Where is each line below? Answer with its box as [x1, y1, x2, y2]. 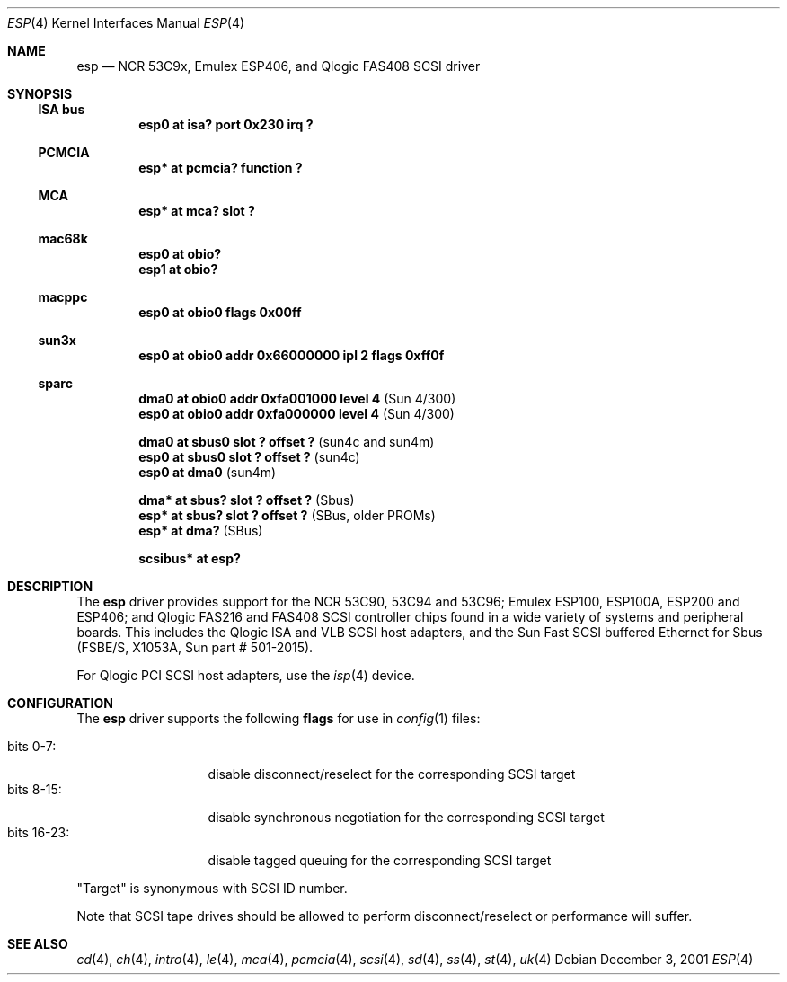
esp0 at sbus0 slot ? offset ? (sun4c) [138, 449, 360, 464]
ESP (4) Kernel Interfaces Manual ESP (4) [7, 15, 245, 31]
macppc [38, 289, 88, 305]
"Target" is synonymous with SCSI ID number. [76, 880, 348, 896]
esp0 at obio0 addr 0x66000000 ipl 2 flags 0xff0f [138, 348, 445, 363]
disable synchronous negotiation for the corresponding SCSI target [208, 809, 605, 825]
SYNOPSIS [7, 86, 73, 102]
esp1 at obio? [138, 261, 218, 277]
